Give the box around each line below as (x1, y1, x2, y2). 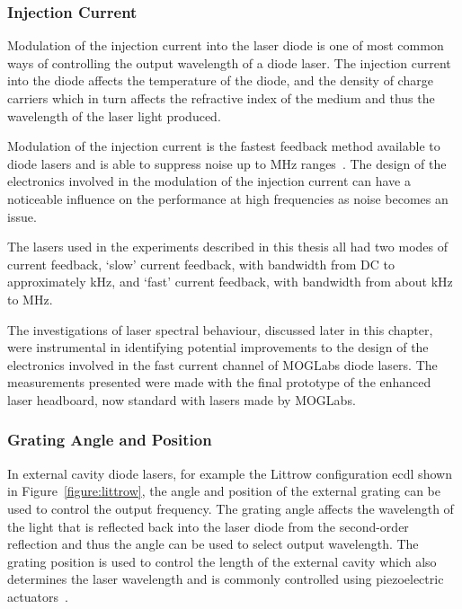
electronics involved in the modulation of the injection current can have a (7, 172, 411, 190)
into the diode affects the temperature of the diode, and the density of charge (7, 71, 433, 90)
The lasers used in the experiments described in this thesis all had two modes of (7, 237, 448, 256)
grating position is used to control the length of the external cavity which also (7, 552, 437, 570)
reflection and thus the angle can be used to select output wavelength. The (7, 534, 419, 553)
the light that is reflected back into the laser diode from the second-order (7, 516, 409, 535)
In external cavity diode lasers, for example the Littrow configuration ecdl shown (7, 463, 452, 482)
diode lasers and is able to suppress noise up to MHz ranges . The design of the (7, 154, 447, 172)
